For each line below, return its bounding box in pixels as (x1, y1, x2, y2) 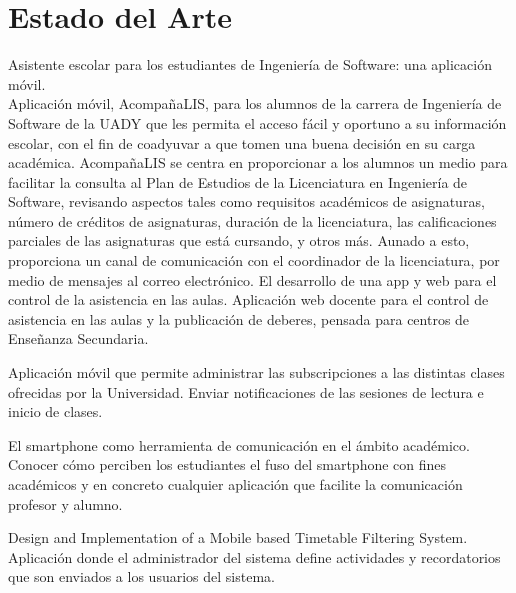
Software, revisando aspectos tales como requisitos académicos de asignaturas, (8, 191, 485, 212)
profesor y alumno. (8, 493, 123, 514)
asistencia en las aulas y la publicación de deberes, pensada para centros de (8, 308, 470, 329)
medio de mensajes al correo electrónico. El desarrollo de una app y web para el (8, 269, 497, 290)
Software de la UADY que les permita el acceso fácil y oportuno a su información (8, 112, 507, 133)
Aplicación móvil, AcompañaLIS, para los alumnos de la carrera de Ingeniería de (8, 93, 502, 114)
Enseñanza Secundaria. (8, 328, 149, 349)
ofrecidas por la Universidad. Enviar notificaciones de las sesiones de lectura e (8, 381, 484, 402)
